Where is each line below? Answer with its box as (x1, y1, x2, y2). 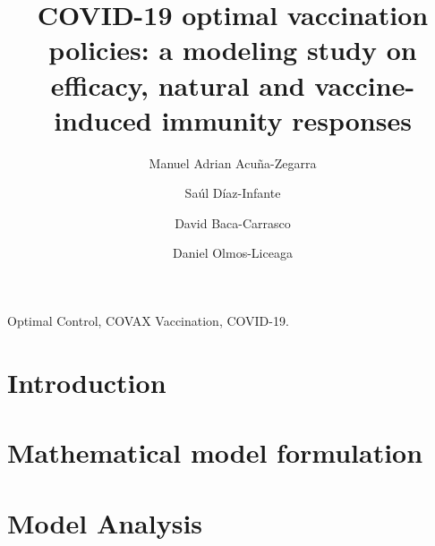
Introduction (7, 363, 166, 400)
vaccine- (314, 66, 415, 103)
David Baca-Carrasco (175, 213, 291, 232)
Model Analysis (7, 504, 203, 541)
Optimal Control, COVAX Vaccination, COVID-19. (7, 311, 289, 330)
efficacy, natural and (50, 66, 305, 103)
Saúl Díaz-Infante (184, 183, 281, 202)
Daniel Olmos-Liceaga (173, 243, 293, 262)
